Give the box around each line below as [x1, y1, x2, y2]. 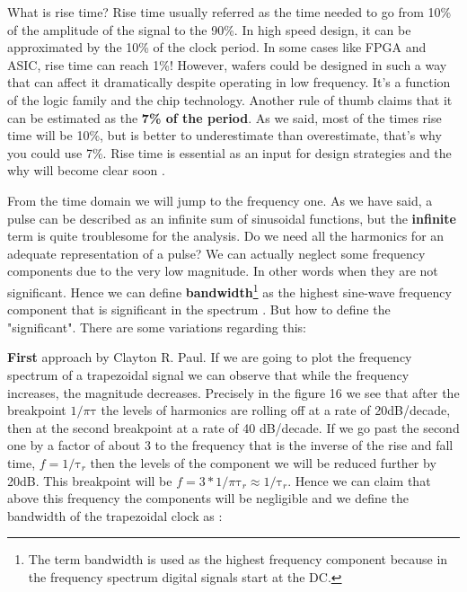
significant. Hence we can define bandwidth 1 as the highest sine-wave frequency [7, 279, 452, 301]
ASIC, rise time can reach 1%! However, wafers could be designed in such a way [7, 55, 447, 74]
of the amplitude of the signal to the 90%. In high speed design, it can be [7, 20, 411, 39]
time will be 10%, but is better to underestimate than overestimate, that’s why [7, 126, 442, 145]
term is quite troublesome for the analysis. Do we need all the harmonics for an [7, 226, 445, 245]
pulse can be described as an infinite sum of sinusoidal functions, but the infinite [7, 208, 456, 227]
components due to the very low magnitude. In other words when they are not [7, 261, 438, 280]
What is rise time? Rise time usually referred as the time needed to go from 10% [7, 3, 452, 21]
